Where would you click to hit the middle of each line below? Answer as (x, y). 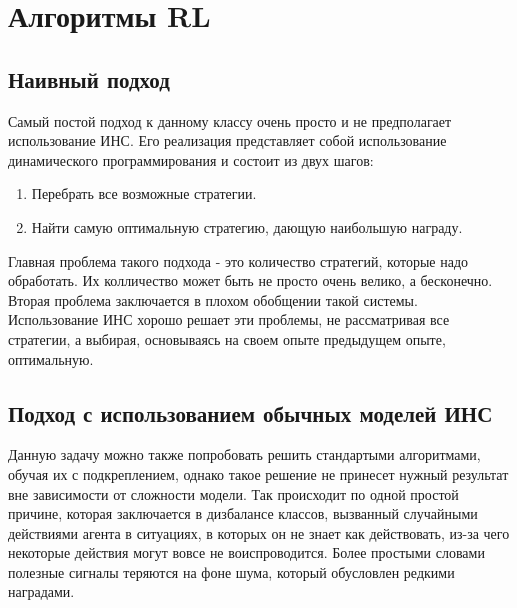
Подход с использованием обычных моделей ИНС (250, 412)
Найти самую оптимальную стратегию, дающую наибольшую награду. (247, 226)
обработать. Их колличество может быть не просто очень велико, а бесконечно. (250, 280)
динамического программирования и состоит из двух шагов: (191, 159)
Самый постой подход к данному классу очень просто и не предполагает (230, 120)
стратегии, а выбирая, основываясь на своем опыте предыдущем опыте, (227, 338)
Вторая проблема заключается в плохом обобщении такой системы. (213, 299)
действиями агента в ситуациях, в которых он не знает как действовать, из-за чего (259, 532)
